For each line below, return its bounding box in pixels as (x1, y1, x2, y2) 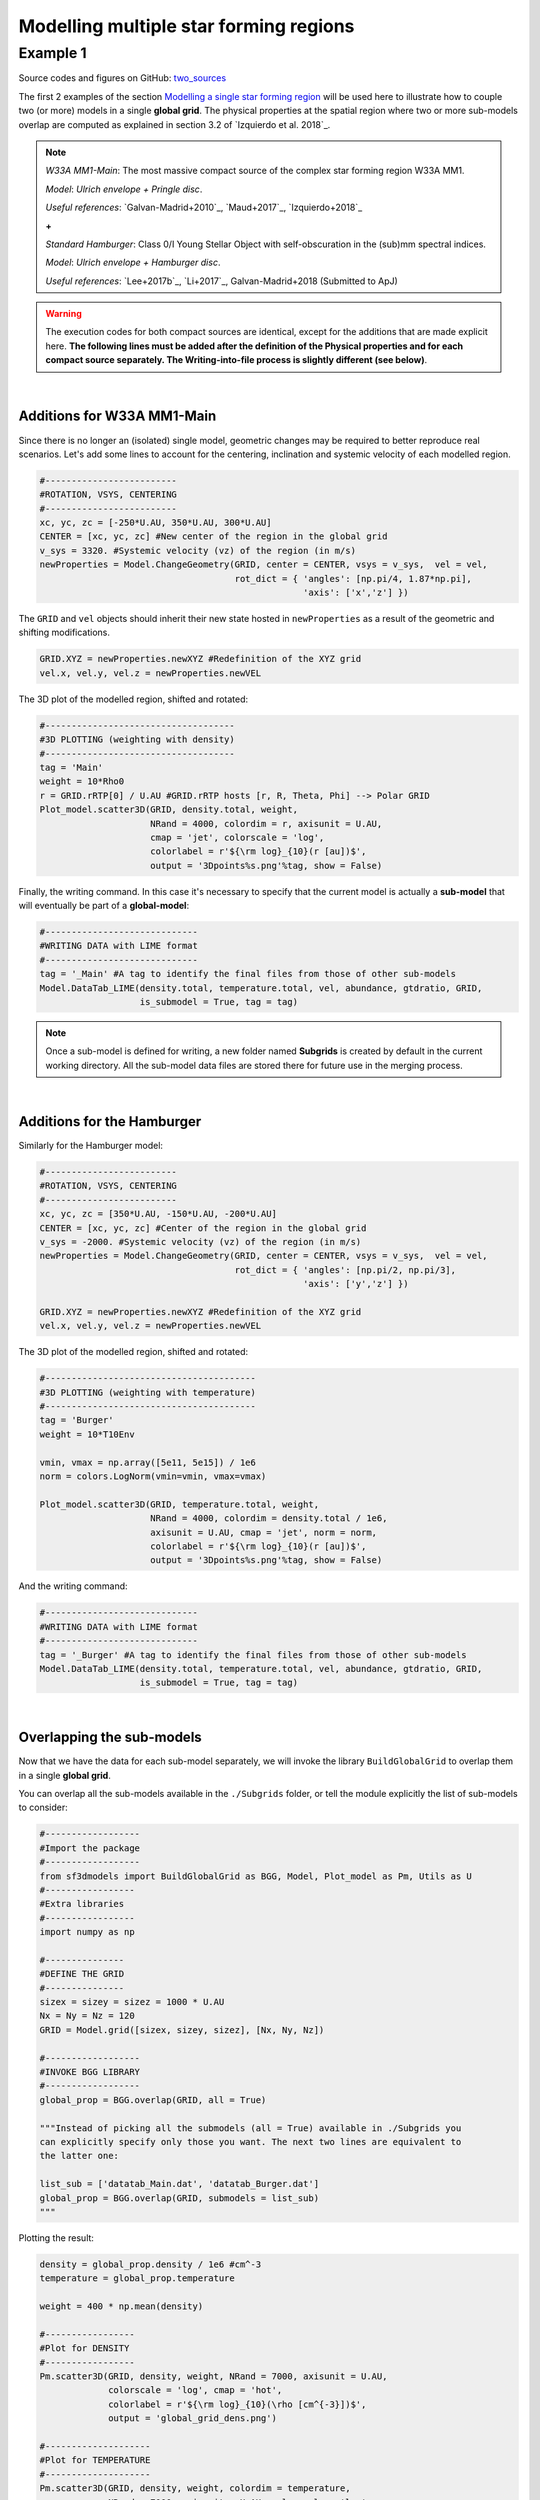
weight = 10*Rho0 (39, 776, 125, 787)
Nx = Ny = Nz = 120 (39, 2010, 135, 2022)
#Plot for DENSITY (39, 2343, 130, 2354)
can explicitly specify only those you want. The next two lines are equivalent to (39, 2136, 462, 2147)
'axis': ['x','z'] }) (303, 587, 409, 599)
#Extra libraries (39, 1898, 125, 1910)
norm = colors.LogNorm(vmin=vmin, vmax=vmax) (39, 1471, 267, 1482)
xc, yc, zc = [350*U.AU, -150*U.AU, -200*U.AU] (39, 1208, 277, 1220)
